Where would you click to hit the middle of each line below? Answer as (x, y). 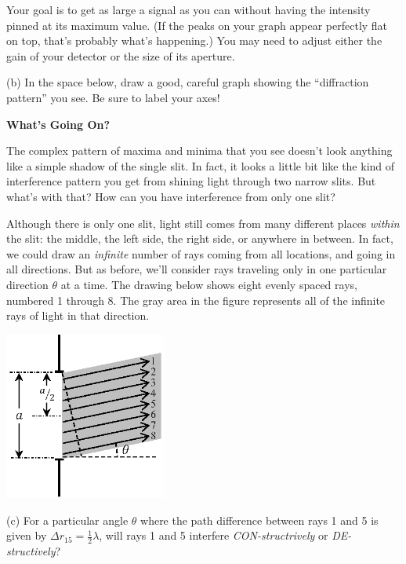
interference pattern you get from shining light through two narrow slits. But (191, 181)
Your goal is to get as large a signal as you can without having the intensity (188, 9)
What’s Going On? (58, 124)
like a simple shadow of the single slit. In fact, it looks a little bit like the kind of (201, 165)
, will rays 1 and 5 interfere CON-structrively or (214, 535)
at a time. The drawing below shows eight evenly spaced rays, (209, 284)
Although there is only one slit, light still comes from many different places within (203, 223)
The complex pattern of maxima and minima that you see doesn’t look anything (199, 150)
